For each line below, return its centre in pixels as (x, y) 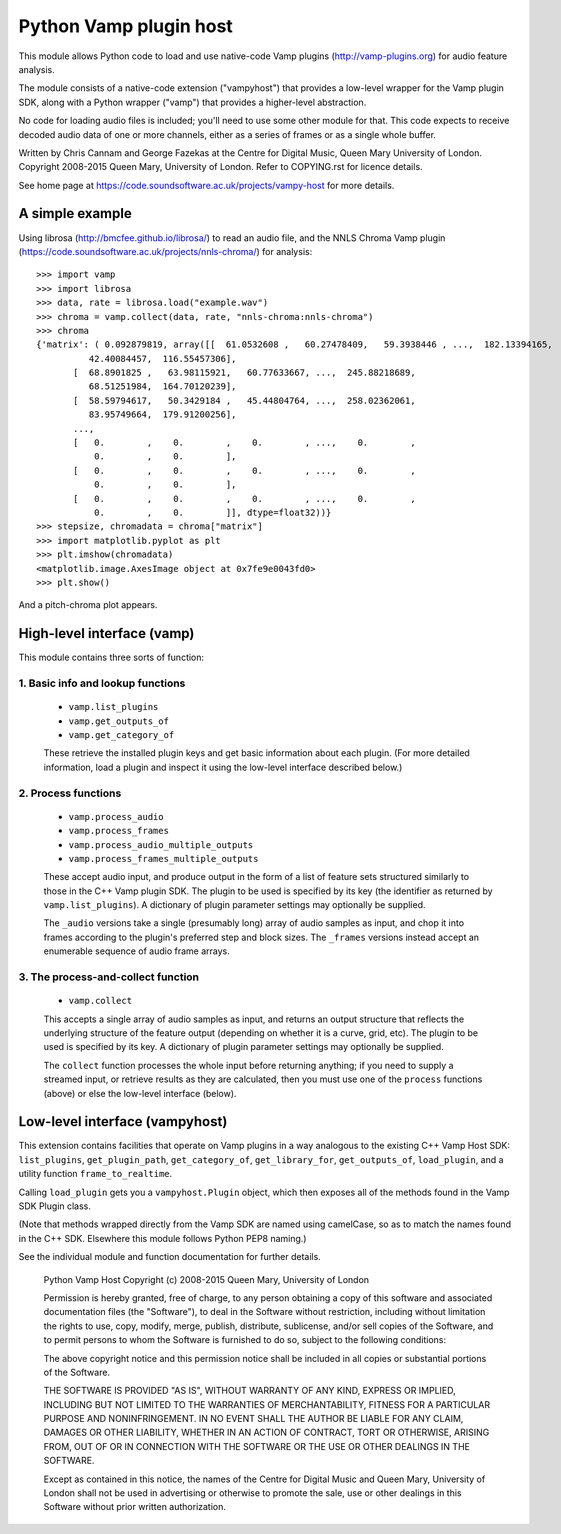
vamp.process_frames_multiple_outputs (163, 858)
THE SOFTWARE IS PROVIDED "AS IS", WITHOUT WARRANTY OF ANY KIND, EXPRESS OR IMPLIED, (250, 1391)
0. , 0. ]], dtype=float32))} (212, 512)
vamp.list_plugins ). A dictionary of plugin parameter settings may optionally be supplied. (234, 905)
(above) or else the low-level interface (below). (140, 1093)
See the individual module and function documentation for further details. (170, 1257)
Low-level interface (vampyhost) (123, 1121)
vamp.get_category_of (121, 734)
